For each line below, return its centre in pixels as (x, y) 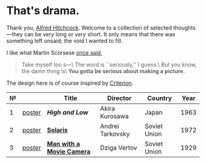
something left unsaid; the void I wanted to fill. (65, 41)
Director (119, 98)
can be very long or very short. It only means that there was (100, 34)
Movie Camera (69, 151)
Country (159, 98)
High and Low (68, 112)
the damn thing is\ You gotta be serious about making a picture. (103, 71)
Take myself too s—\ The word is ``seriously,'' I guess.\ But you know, (109, 64)
